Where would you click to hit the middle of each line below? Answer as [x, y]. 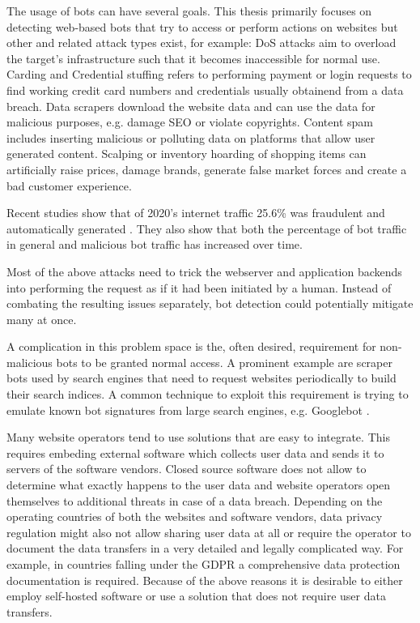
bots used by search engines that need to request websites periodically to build [202, 378]
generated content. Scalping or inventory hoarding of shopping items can [187, 154]
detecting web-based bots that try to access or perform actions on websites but [202, 26]
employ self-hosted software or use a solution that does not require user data [196, 596]
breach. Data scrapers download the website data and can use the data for [191, 106]
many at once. [42, 319]
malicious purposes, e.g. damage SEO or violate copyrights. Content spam [190, 122]
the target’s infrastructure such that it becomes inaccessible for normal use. [193, 58]
